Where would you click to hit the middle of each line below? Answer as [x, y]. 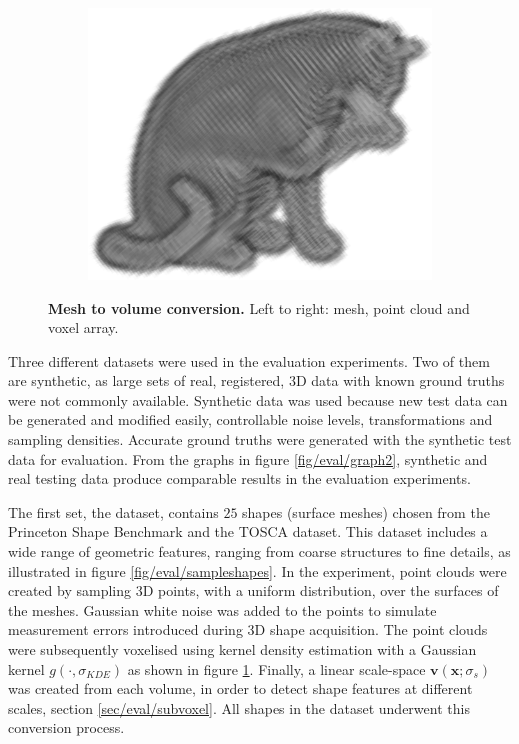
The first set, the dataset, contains [113, 511]
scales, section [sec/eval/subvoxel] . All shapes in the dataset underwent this [239, 707]
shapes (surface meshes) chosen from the [366, 511]
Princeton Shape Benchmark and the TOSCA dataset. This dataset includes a [248, 531]
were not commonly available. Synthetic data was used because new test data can [258, 399]
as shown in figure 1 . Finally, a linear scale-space [276, 668]
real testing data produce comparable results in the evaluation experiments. [239, 478]
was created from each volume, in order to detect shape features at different [240, 688]
